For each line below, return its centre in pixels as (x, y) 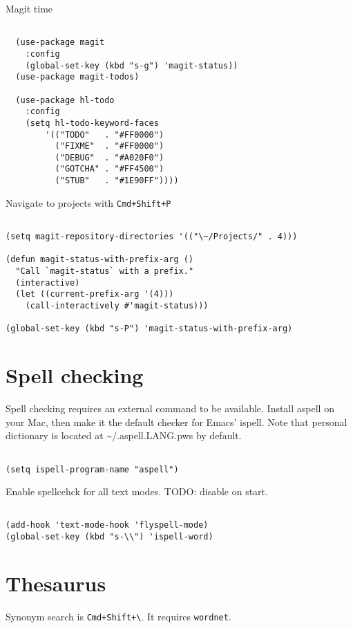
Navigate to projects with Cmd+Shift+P (88, 202)
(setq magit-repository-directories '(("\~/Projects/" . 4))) (152, 237)
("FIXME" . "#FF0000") (109, 146)
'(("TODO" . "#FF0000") (105, 135)
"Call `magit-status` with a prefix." (105, 271)
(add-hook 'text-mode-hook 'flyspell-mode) (107, 525)
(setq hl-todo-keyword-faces (92, 123)
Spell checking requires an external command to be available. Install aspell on (170, 408)
